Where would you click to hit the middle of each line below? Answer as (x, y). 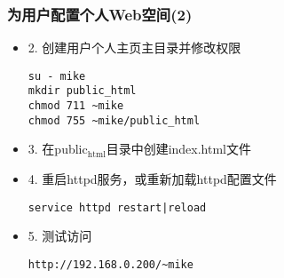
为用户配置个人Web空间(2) (100, 14)
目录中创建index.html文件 (179, 149)
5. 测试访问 (60, 236)
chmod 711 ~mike (76, 106)
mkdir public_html (82, 91)
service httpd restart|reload (117, 207)
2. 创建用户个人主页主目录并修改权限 (134, 48)
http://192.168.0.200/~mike (110, 264)
